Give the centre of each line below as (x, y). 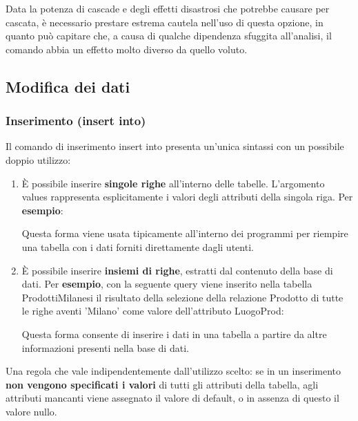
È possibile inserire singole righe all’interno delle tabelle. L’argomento (173, 183)
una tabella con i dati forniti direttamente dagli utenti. (138, 246)
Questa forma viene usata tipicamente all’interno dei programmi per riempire (185, 233)
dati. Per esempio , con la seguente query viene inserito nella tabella (167, 284)
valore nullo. (31, 411)
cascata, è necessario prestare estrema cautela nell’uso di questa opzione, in (165, 22)
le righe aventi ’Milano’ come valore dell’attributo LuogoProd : (153, 311)
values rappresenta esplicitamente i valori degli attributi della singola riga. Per (187, 197)
